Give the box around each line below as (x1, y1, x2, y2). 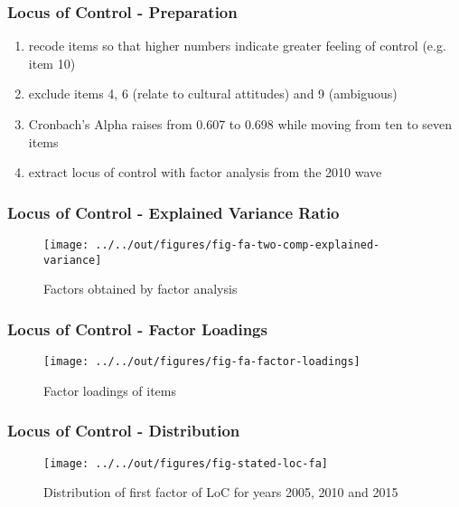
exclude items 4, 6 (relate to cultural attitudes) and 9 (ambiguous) (28, 84, 398, 103)
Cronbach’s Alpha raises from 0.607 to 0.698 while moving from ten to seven (28, 115, 453, 133)
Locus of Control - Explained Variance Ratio (7, 201, 340, 223)
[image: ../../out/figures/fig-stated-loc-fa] (43, 456, 328, 470)
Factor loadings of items (43, 380, 176, 399)
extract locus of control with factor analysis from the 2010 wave (28, 163, 382, 182)
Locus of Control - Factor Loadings (7, 317, 267, 340)
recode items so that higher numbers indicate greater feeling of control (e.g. (28, 36, 446, 55)
